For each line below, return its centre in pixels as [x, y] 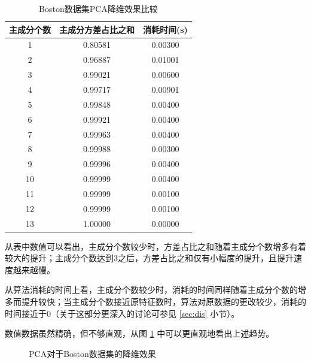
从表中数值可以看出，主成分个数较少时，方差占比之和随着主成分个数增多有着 [155, 246]
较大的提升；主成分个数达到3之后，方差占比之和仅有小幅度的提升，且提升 [149, 258]
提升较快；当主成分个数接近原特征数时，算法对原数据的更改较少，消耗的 [164, 302]
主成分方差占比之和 [97, 29]
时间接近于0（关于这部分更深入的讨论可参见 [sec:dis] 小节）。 [122, 313]
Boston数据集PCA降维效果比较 [98, 8]
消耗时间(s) [165, 29]
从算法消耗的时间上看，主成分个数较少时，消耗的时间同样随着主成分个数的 [151, 290]
